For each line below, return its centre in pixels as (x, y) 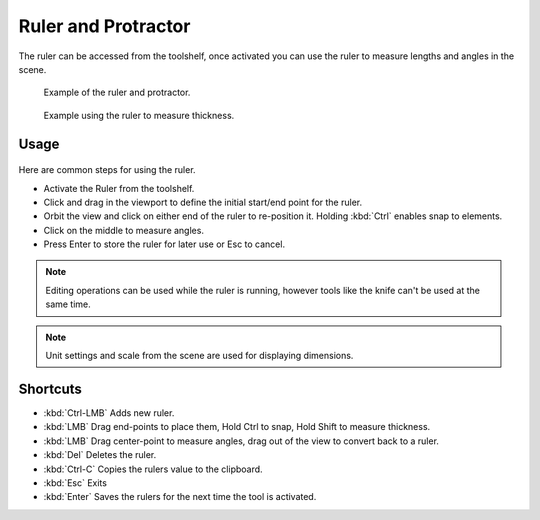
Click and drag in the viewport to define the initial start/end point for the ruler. (203, 202)
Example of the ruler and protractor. (117, 92)
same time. (68, 304)
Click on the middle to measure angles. (124, 230)
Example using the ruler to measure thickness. (139, 115)
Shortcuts (50, 388)
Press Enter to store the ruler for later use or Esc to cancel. (164, 244)
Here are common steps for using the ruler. (107, 170)
